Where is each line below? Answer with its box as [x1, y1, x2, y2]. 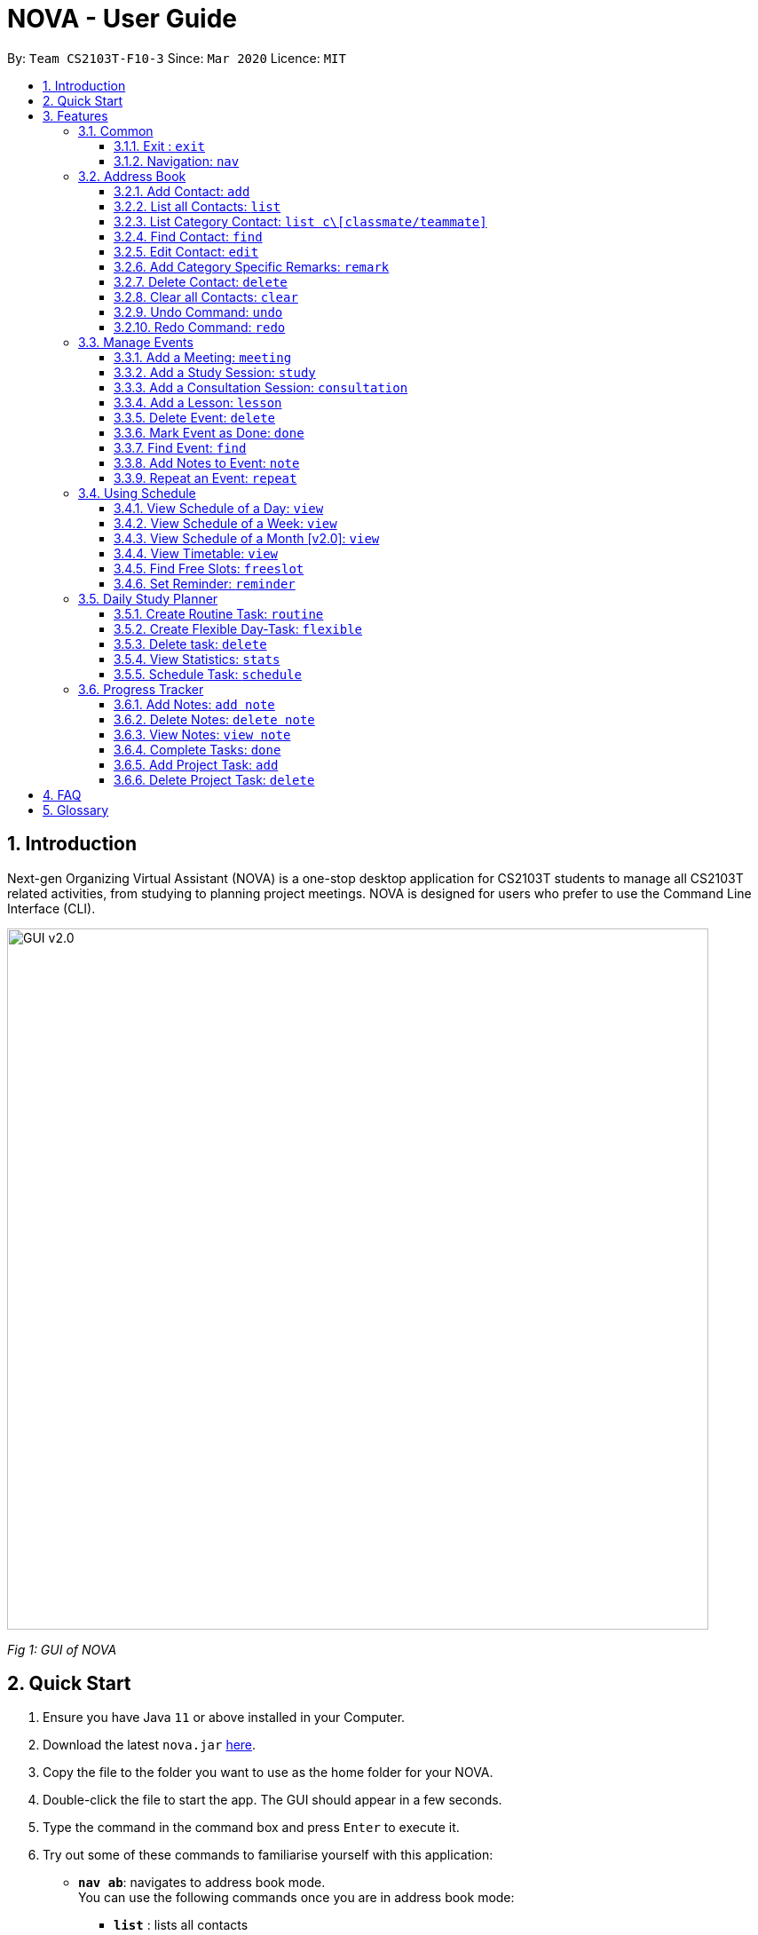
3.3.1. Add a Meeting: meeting [114, 349, 292, 365]
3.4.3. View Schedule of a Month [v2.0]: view [114, 530, 380, 546]
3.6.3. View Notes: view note [114, 726, 291, 742]
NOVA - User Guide [7, 4, 237, 34]
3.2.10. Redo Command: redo [114, 319, 286, 335]
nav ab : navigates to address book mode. [78, 1875, 326, 1891]
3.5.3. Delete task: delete [114, 636, 267, 652]
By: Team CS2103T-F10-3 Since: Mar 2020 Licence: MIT [7, 50, 346, 66]
